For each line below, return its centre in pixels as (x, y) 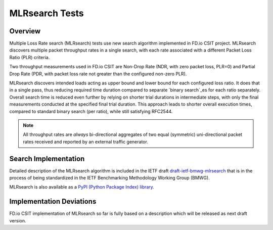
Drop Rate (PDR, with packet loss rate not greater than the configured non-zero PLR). (98, 74)
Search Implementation (47, 158)
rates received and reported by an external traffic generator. (86, 142)
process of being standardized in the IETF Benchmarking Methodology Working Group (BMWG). (109, 178)
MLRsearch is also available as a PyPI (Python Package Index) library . (82, 187)
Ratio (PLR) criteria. (30, 57)
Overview (25, 31)
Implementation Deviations (53, 201)
